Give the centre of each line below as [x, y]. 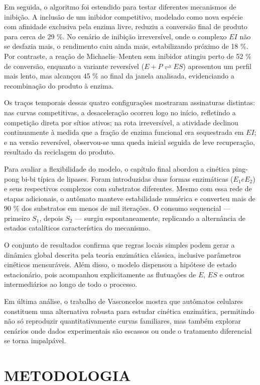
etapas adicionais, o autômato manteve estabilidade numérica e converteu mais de [130, 198]
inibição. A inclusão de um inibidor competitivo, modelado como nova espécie [123, 16]
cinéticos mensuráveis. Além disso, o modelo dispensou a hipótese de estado [120, 264]
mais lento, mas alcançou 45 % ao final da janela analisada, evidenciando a [119, 76]
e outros [232, 274]
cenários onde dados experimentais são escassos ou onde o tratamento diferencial [128, 330]
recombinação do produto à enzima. [59, 85]
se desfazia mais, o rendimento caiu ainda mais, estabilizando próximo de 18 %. [126, 46]
